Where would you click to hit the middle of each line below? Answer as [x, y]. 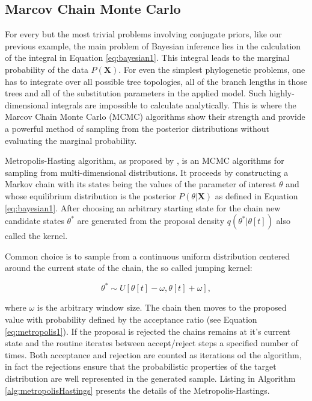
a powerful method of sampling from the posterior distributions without [137, 128]
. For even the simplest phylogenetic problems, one [212, 69]
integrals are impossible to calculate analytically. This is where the [174, 104]
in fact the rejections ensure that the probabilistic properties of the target [141, 366]
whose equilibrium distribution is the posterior [90, 195]
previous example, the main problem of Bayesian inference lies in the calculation [153, 45]
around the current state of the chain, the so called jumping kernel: [129, 268]
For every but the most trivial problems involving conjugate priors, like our [143, 34]
